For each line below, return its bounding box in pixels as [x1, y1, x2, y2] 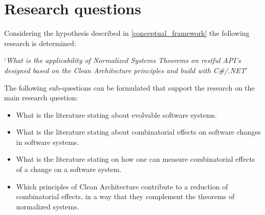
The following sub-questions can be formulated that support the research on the [4, 82, 255, 93]
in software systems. [16, 136, 79, 147]
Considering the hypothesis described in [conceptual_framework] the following [4, 28, 250, 38]
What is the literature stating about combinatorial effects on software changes [16, 126, 261, 137]
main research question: [4, 92, 78, 103]
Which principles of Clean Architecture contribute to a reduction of [16, 181, 228, 191]
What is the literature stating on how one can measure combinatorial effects [16, 154, 255, 164]
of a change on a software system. [16, 164, 122, 175]
